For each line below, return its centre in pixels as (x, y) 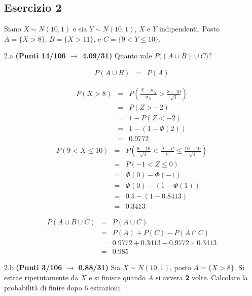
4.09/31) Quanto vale (117, 56)
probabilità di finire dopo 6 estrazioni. (63, 287)
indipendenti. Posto (189, 29)
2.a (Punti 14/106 (35, 56)
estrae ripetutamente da (41, 277)
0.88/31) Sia (99, 267)
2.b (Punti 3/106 (33, 267)
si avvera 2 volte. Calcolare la (202, 277)
